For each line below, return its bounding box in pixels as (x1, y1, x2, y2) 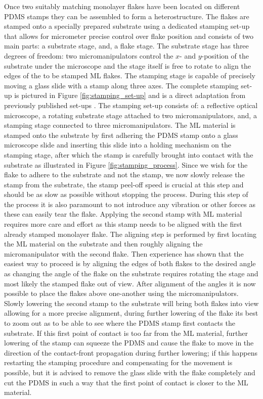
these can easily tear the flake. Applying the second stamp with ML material (4, 209, 242, 219)
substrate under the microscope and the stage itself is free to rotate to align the (4, 60, 251, 71)
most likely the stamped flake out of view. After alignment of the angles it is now (4, 278, 256, 288)
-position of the (201, 50, 249, 61)
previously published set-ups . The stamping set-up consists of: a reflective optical (4, 99, 258, 110)
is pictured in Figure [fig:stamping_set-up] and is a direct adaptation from (14, 90, 246, 101)
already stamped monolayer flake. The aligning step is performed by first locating (4, 228, 257, 239)
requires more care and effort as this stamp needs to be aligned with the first (4, 219, 242, 229)
